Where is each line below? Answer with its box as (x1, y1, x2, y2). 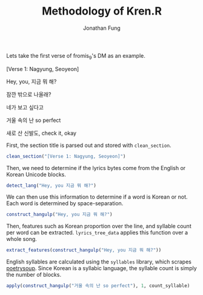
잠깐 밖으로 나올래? (6, 90, 52, 98)
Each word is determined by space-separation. (6, 200, 124, 207)
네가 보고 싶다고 (6, 103, 44, 110)
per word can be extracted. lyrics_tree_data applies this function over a (6, 229, 188, 236)
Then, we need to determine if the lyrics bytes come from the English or (6, 164, 186, 171)
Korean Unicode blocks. (6, 171, 67, 178)
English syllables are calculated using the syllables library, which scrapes (6, 258, 192, 265)
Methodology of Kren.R (41, 4, 162, 18)
